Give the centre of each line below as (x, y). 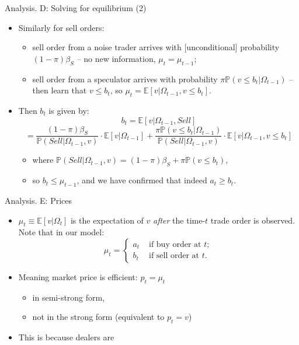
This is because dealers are (66, 337)
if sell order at (174, 256)
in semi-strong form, (69, 297)
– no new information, (116, 58)
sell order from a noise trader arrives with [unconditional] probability (156, 47)
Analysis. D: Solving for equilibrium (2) (76, 8)
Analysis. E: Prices (38, 200)
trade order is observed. (253, 220)
